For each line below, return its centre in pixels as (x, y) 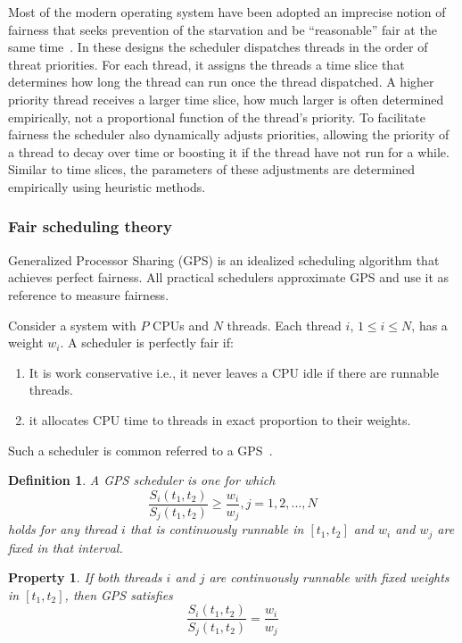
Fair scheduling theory (90, 226)
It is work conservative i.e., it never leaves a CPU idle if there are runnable (234, 372)
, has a (429, 325)
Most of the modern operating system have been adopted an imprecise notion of (227, 12)
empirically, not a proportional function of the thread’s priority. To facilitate (217, 117)
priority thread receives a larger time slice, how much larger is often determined (226, 99)
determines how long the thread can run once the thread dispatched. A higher (221, 82)
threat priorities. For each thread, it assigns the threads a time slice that (206, 64)
